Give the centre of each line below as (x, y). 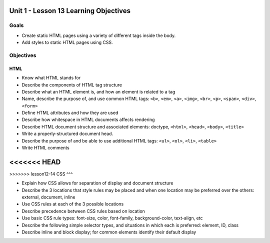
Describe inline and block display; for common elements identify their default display (109, 232)
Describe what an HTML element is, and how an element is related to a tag (98, 91)
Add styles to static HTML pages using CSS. (67, 42)
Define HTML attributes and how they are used (70, 113)
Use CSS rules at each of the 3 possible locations (73, 204)
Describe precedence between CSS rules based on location (83, 211)
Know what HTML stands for (51, 78)
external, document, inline (48, 197)
